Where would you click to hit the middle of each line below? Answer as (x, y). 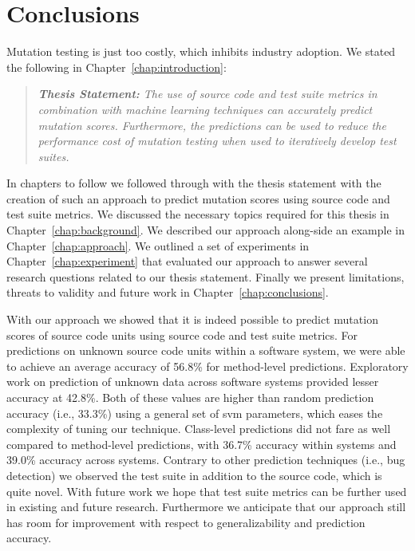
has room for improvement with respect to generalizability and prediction (186, 522)
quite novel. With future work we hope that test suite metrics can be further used (207, 491)
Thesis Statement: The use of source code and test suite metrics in (207, 94)
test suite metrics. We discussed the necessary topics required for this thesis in (198, 214)
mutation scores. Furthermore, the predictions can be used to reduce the (212, 125)
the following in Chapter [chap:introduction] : (117, 67)
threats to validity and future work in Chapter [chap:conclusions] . (168, 292)
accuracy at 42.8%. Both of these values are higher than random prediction (190, 397)
